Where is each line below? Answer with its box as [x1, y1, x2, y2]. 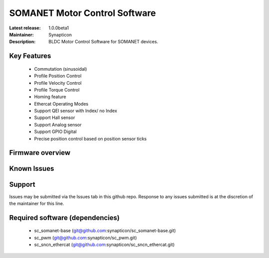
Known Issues [9, 164, 54, 173]
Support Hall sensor [34, 115, 75, 121]
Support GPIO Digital [34, 129, 77, 134]
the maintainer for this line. [9, 200, 64, 206]
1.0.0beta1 [48, 25, 69, 31]
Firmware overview [9, 148, 71, 157]
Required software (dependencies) [9, 213, 120, 222]
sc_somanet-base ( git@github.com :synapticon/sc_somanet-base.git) [34, 228, 176, 234]
